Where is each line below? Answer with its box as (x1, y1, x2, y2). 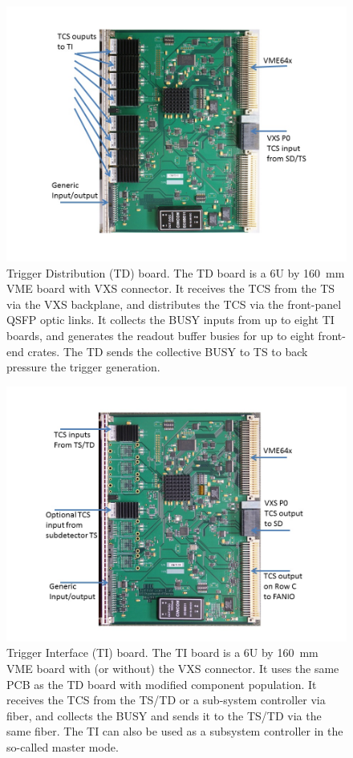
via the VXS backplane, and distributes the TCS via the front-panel (6, 295, 342, 312)
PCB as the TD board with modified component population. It (6, 675, 317, 692)
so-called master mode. (6, 738, 119, 755)
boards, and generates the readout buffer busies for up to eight (6, 326, 314, 343)
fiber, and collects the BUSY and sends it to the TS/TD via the (6, 707, 322, 724)
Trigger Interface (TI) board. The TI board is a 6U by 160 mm (6, 644, 319, 661)
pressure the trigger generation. (6, 359, 160, 375)
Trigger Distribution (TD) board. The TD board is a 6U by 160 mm (6, 264, 345, 281)
